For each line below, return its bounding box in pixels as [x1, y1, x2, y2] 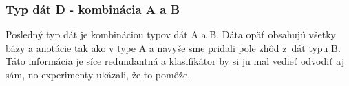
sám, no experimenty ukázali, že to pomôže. [6, 68, 191, 81]
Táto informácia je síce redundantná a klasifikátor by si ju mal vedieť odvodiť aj [6, 54, 344, 68]
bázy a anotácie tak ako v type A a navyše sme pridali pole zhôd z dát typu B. [6, 40, 341, 55]
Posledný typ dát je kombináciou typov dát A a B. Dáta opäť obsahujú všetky [6, 27, 336, 42]
